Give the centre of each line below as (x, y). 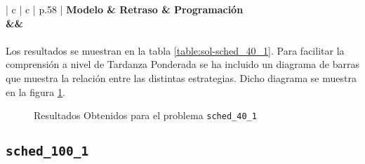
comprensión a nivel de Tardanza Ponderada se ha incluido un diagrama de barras (182, 64)
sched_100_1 (47, 151)
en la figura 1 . (35, 91)
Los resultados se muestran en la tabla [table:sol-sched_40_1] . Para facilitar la (175, 50)
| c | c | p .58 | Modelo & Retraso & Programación (125, 9)
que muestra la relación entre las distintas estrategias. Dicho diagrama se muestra (181, 77)
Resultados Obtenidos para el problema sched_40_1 (145, 115)
